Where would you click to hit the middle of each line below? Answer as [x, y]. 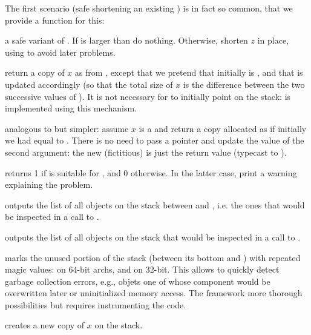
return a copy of [35, 72]
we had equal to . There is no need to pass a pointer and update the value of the [155, 140]
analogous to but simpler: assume [67, 128]
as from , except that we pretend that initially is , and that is [189, 72]
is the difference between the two [244, 84]
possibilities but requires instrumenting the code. [96, 304]
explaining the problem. [49, 184]
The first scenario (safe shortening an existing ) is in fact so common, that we [149, 8]
